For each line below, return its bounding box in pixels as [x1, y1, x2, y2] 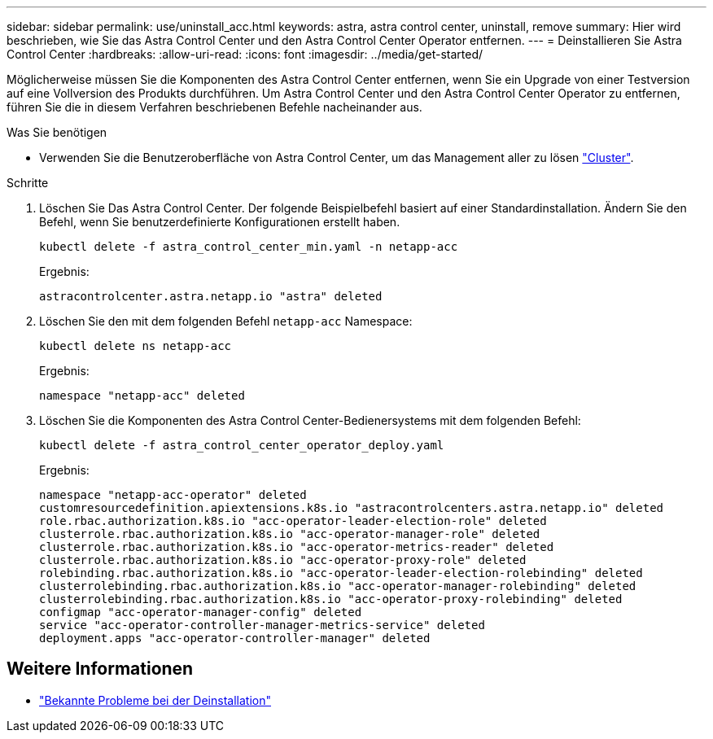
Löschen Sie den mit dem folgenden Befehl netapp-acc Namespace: [39, 314, 413, 328]
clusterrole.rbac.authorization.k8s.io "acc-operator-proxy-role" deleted [39, 553, 527, 566]
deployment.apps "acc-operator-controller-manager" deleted [39, 632, 431, 645]
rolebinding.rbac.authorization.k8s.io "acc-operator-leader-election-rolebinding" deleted [39, 566, 643, 579]
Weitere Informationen [7, 658, 194, 680]
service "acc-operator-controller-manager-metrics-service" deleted [39, 619, 485, 632]
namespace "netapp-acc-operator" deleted [39, 488, 307, 501]
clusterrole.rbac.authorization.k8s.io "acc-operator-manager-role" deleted [39, 527, 540, 540]
